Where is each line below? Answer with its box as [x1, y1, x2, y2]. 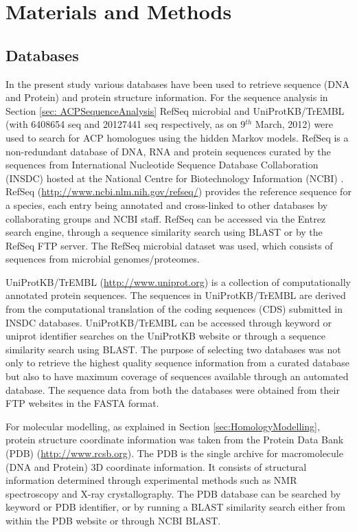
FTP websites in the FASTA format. [5, 396, 159, 410]
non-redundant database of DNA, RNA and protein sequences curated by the [5, 144, 331, 158]
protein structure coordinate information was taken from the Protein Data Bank [5, 432, 344, 447]
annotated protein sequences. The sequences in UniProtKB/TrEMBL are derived [5, 288, 346, 302]
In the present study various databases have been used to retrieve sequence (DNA [5, 76, 349, 91]
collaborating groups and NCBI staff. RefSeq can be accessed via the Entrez [5, 211, 326, 225]
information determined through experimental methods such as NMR [5, 473, 297, 487]
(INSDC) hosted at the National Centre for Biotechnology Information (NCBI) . [5, 170, 344, 185]
